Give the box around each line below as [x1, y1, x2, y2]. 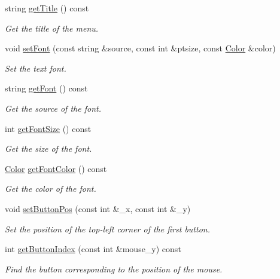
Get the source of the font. [5, 102, 101, 114]
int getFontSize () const [5, 122, 92, 134]
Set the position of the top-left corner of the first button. [5, 222, 210, 235]
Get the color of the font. [5, 182, 96, 195]
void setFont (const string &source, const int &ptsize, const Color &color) [5, 42, 276, 54]
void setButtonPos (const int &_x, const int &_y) [5, 202, 191, 214]
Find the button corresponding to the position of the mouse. [5, 262, 223, 275]
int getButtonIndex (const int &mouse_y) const [5, 243, 181, 255]
